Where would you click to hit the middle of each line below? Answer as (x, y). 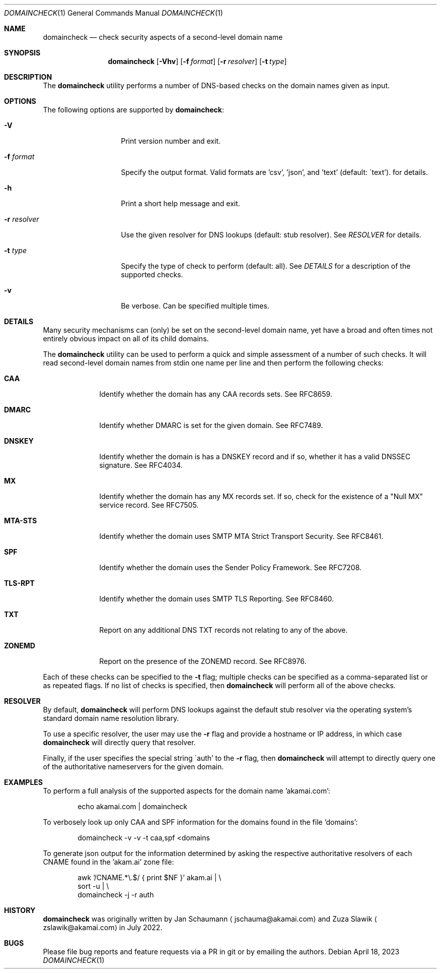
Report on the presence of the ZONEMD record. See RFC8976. (203, 661)
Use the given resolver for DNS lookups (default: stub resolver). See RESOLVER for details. (271, 235)
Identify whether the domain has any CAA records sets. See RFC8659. (216, 394)
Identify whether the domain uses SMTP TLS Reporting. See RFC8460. (217, 599)
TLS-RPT (19, 583)
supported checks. (152, 275)
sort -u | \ (93, 886)
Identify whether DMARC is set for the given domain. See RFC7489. (211, 425)
